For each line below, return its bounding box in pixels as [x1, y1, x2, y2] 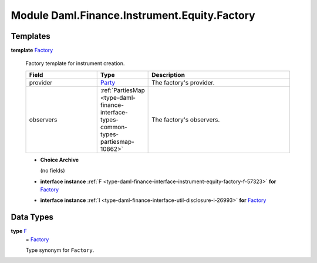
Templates [11, 31, 50, 41]
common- [100, 123, 127, 131]
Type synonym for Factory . [25, 247, 95, 254]
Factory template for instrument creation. [25, 60, 125, 67]
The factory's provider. [151, 78, 215, 86]
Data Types [11, 212, 54, 222]
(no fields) [40, 167, 65, 174]
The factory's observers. [151, 115, 220, 123]
